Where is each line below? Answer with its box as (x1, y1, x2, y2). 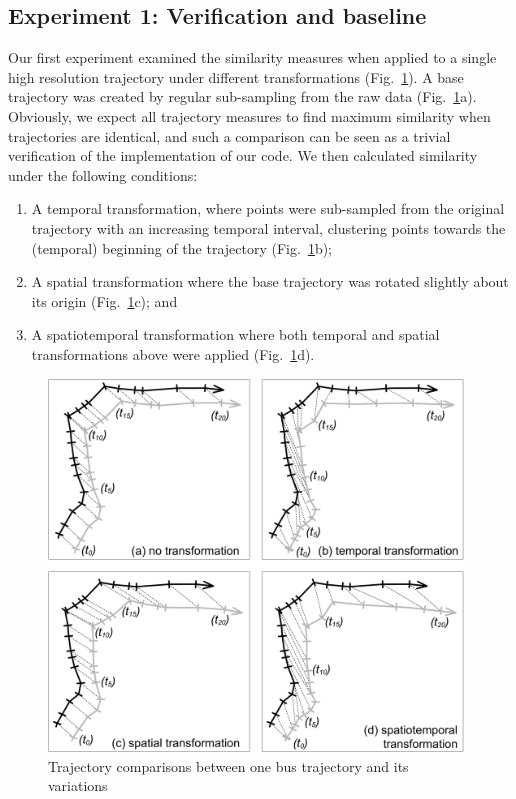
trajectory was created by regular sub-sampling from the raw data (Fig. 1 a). (8, 86, 477, 107)
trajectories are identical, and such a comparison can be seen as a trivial (8, 125, 451, 146)
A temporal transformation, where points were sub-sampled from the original (31, 198, 505, 219)
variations (48, 775, 108, 796)
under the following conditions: (8, 164, 198, 185)
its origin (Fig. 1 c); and (31, 290, 178, 311)
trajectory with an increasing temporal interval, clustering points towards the (31, 217, 506, 238)
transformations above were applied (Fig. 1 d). (31, 343, 315, 364)
